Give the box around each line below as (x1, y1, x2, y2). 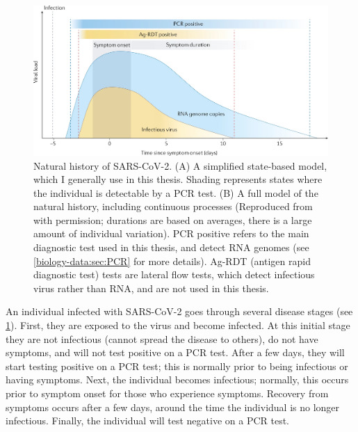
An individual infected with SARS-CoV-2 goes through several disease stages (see (6, 304, 353, 319)
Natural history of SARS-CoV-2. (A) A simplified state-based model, (33, 158, 327, 173)
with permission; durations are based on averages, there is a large (33, 212, 312, 227)
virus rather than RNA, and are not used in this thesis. (33, 280, 269, 295)
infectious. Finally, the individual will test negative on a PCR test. (6, 413, 290, 428)
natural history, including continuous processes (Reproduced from (33, 199, 313, 214)
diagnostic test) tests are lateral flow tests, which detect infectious (33, 267, 315, 282)
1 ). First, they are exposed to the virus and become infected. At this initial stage (6, 318, 350, 333)
